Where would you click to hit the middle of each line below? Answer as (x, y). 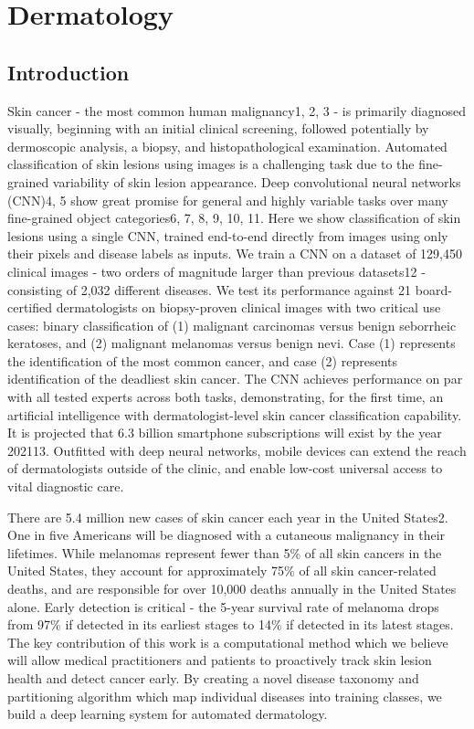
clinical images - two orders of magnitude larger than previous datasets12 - (216, 271)
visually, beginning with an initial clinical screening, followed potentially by (218, 128)
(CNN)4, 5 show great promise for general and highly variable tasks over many (228, 200)
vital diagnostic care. (66, 486)
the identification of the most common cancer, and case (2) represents (202, 360)
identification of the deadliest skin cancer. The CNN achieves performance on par (235, 379)
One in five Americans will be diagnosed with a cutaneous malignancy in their (226, 535)
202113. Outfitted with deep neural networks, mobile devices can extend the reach (237, 450)
